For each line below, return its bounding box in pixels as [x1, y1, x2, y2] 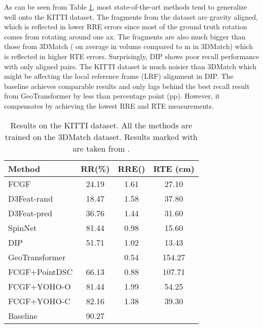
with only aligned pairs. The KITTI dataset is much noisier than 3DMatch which [4, 61, 256, 71]
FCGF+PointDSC [8, 265, 73, 277]
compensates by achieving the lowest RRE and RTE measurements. [4, 100, 214, 111]
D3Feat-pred [8, 207, 53, 219]
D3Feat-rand [8, 192, 53, 204]
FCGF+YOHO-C [8, 295, 70, 307]
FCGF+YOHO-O [8, 280, 71, 292]
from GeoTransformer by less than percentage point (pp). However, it [4, 90, 220, 101]
